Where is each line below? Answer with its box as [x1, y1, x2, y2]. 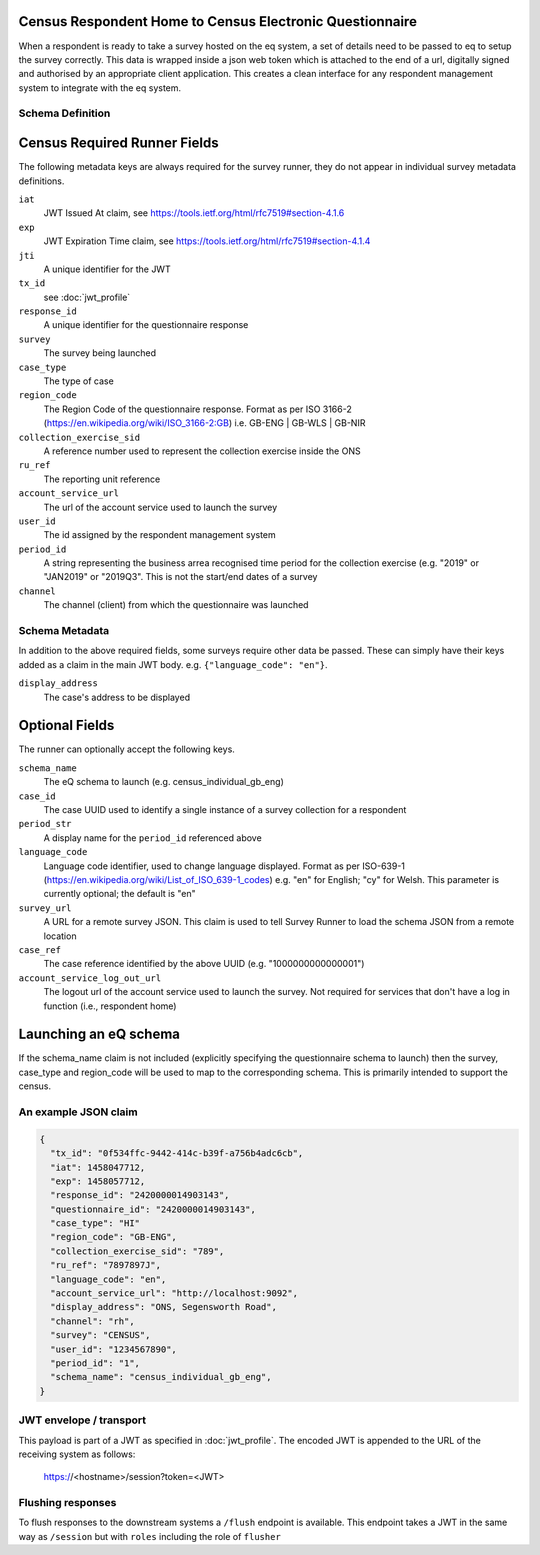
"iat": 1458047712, [50, 1161, 146, 1173]
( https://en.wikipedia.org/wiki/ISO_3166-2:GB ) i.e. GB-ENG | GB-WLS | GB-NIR [43, 417, 366, 429]
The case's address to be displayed [43, 691, 190, 703]
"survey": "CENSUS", [50, 1330, 151, 1341]
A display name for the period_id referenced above [43, 831, 262, 844]
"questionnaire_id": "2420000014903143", [50, 1203, 257, 1215]
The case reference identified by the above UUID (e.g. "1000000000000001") [43, 958, 365, 970]
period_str [18, 818, 72, 830]
